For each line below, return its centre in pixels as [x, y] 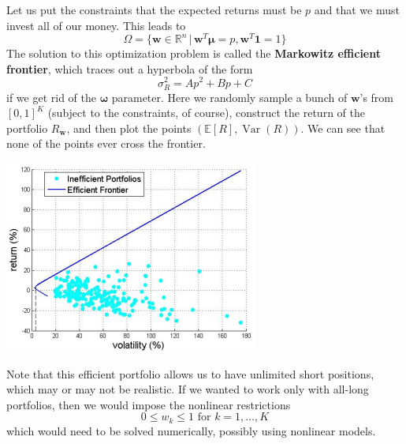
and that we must [357, 9]
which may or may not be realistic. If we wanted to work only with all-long [188, 389]
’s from [377, 97]
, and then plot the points [129, 128]
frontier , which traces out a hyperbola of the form [130, 68]
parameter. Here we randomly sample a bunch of [229, 97]
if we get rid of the [51, 97]
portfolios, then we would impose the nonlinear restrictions [149, 404]
